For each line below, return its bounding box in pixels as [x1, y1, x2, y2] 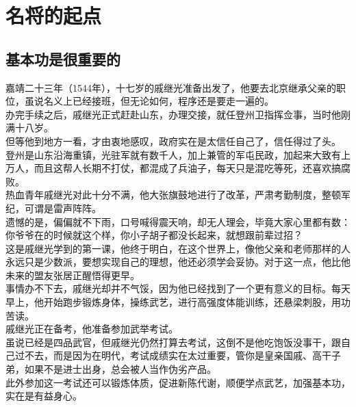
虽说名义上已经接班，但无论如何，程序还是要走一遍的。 [24, 94, 274, 108]
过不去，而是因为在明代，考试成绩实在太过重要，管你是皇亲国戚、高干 [14, 348, 331, 363]
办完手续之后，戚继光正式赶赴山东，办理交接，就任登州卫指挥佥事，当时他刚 [5, 107, 351, 121]
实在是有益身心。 [5, 389, 82, 403]
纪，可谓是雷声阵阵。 [5, 200, 101, 215]
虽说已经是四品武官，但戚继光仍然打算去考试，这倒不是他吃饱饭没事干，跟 [5, 334, 341, 349]
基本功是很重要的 [5, 48, 120, 69]
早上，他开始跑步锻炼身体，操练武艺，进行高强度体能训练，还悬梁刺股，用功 [5, 295, 351, 309]
